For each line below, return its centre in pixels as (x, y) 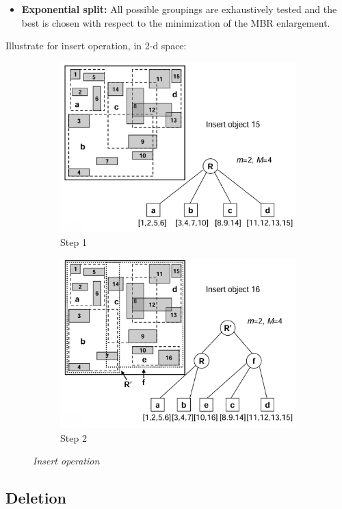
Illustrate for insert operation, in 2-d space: (96, 46)
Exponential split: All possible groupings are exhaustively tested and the (179, 9)
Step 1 (74, 241)
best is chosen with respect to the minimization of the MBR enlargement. (176, 22)
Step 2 (74, 437)
